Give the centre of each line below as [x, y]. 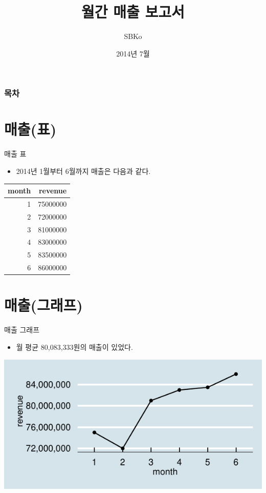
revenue [53, 191]
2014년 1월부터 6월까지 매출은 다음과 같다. [83, 171]
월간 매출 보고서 [133, 12]
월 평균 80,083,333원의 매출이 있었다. [74, 347]
